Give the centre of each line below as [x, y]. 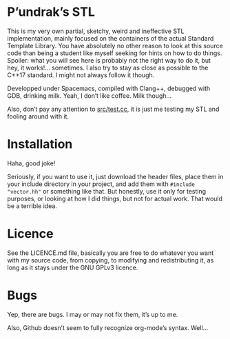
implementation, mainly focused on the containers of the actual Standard [111, 38]
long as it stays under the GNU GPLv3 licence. [73, 267]
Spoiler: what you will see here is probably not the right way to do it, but [109, 60]
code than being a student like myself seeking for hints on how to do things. [115, 53]
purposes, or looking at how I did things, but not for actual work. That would [115, 198]
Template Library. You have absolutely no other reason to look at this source [115, 45]
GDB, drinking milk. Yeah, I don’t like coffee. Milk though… [90, 95]
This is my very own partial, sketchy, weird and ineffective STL [96, 31]
